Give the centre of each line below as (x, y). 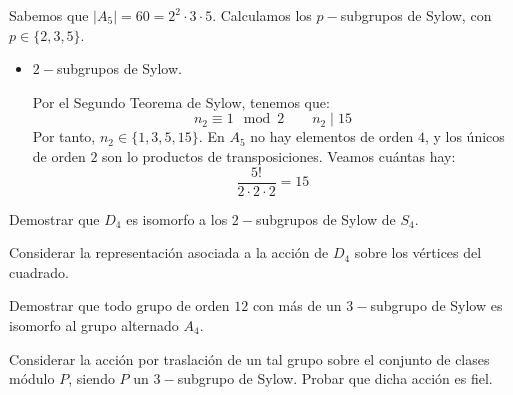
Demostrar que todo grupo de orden (119, 305)
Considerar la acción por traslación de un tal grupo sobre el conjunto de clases (249, 358)
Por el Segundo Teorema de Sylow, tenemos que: (181, 101)
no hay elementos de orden (332, 136)
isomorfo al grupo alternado (94, 325)
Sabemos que (49, 15)
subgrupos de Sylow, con (416, 15)
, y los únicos (464, 136)
